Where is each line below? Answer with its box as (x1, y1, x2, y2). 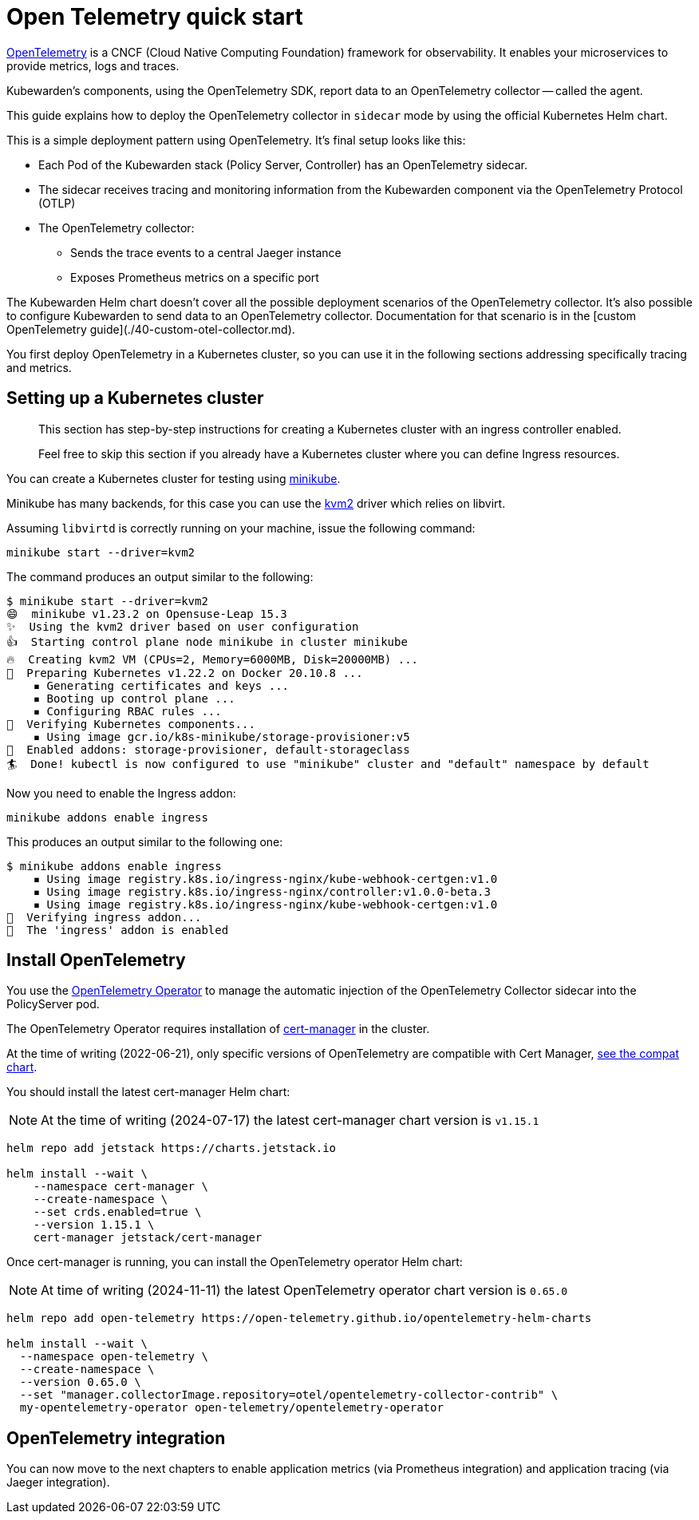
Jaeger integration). (6, 1475, 110, 1490)
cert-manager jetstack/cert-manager (33, 1231, 263, 1245)
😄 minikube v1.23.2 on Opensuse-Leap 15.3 (6, 607, 287, 620)
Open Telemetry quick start (6, 3, 303, 30)
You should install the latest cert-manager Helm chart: (6, 1085, 290, 1099)
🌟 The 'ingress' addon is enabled (6, 923, 229, 936)
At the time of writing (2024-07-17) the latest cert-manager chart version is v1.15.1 (41, 1112, 539, 1129)
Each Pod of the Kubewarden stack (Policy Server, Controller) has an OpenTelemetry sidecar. (38, 157, 528, 172)
